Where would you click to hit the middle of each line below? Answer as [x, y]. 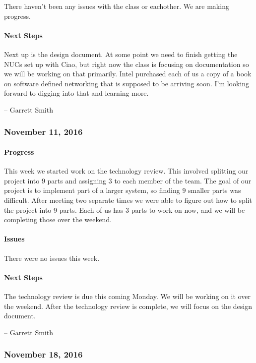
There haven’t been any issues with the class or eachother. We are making [117, 6]
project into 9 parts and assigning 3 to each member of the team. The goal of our [128, 180]
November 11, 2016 [43, 132]
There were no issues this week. [52, 258]
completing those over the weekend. [58, 219]
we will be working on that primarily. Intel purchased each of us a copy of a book [128, 74]
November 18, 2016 [43, 354]
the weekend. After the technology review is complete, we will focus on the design [128, 306]
